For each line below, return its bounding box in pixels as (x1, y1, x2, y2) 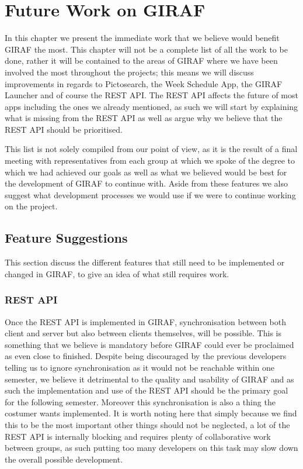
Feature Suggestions (5, 229, 128, 247)
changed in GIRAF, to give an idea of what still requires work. (5, 267, 229, 280)
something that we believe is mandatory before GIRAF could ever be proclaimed (5, 338, 294, 350)
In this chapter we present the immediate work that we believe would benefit (5, 32, 280, 44)
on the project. (5, 200, 58, 212)
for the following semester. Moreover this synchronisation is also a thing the (5, 395, 276, 408)
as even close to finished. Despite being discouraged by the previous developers (5, 350, 287, 362)
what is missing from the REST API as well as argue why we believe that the (5, 112, 283, 124)
